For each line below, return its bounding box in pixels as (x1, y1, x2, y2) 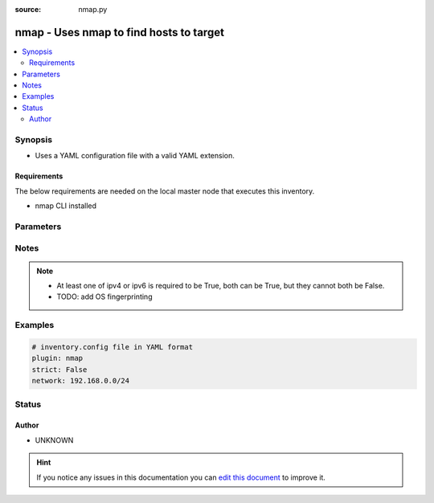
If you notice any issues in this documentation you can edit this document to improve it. (36, 472, 325, 482)
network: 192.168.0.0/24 (31, 376, 130, 386)
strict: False (31, 365, 88, 374)
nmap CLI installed (35, 201, 96, 211)
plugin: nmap (31, 354, 84, 363)
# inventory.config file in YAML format (31, 342, 193, 352)
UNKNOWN (35, 435, 74, 445)
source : (14, 5, 42, 14)
